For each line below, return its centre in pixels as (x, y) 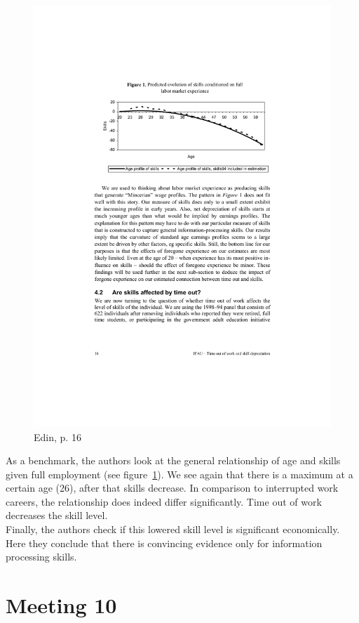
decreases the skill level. (57, 515)
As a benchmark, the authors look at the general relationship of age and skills (173, 460)
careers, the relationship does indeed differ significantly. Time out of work (164, 501)
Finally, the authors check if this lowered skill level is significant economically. (173, 529)
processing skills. (41, 557)
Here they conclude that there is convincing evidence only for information (164, 543)
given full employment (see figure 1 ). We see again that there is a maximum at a (179, 474)
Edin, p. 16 (57, 437)
